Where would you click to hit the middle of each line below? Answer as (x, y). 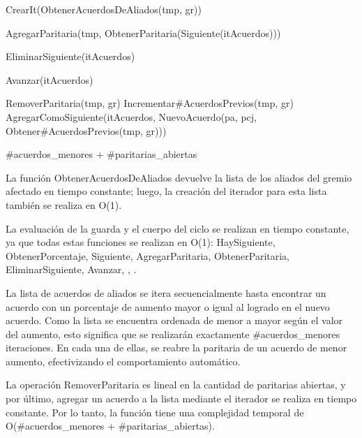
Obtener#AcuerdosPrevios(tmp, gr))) (86, 130)
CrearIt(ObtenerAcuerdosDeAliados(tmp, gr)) (104, 9)
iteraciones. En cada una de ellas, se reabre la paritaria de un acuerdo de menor (176, 348)
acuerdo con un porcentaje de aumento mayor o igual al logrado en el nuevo (168, 306)
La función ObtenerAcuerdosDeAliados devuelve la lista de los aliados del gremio (179, 177)
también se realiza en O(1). (64, 204)
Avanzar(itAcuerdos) (50, 79)
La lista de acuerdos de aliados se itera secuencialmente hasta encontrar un (166, 292)
